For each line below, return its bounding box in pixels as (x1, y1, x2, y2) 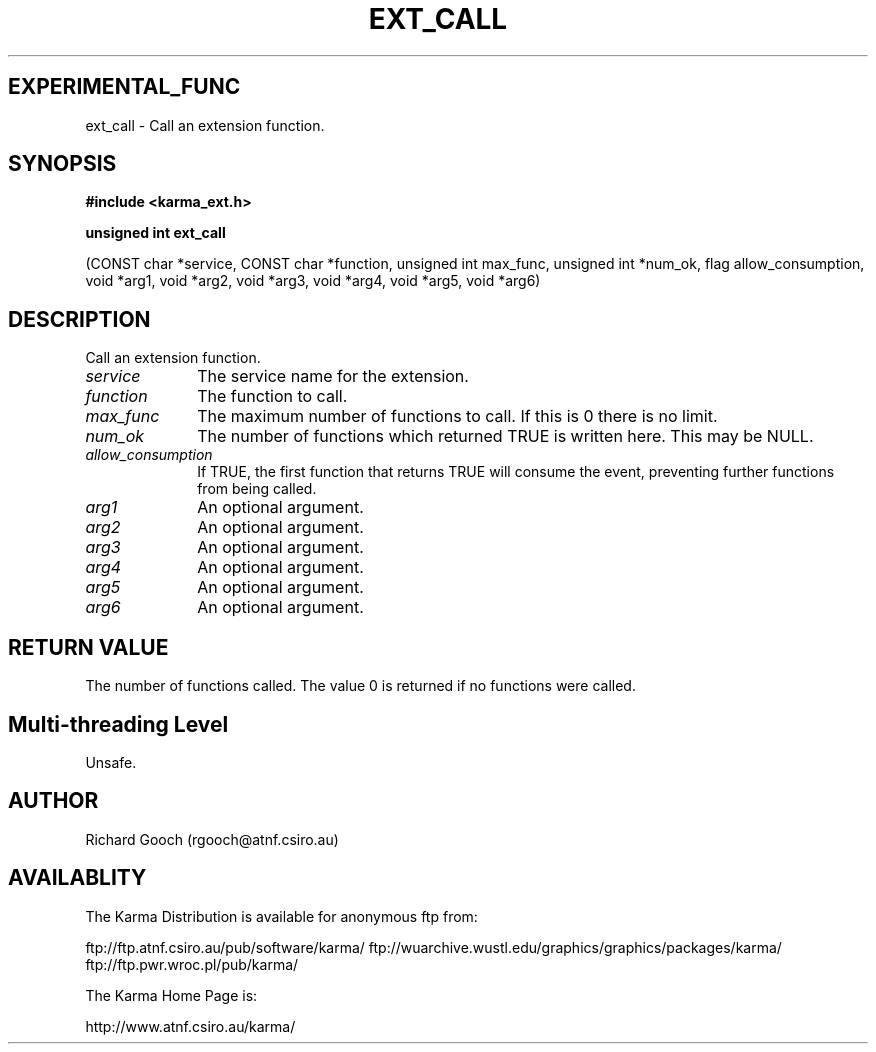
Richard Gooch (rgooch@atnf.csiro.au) (85, 830, 339, 848)
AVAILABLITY (8, 865, 147, 891)
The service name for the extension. (197, 366, 469, 387)
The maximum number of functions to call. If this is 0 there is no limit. (197, 406, 718, 427)
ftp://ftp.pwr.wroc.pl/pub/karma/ (85, 955, 299, 973)
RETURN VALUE (8, 634, 169, 660)
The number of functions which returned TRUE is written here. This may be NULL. (197, 426, 814, 447)
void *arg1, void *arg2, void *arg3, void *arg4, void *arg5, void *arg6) (85, 272, 541, 290)
